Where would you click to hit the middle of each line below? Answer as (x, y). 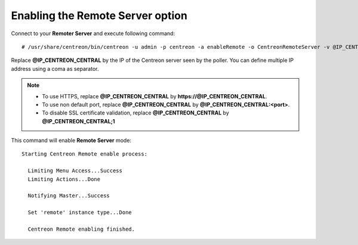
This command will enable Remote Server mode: (71, 141)
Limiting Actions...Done (64, 179)
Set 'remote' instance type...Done (80, 213)
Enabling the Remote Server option (99, 15)
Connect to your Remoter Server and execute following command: (93, 33)
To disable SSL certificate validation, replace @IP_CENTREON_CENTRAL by (136, 113)
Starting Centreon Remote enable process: (85, 154)
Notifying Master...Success (69, 196)
